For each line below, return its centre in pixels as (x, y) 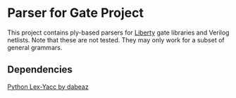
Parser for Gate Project (76, 13)
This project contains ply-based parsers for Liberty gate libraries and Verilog (118, 32)
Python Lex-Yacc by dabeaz (48, 87)
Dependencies (40, 69)
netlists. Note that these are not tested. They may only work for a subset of (116, 39)
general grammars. (35, 47)
